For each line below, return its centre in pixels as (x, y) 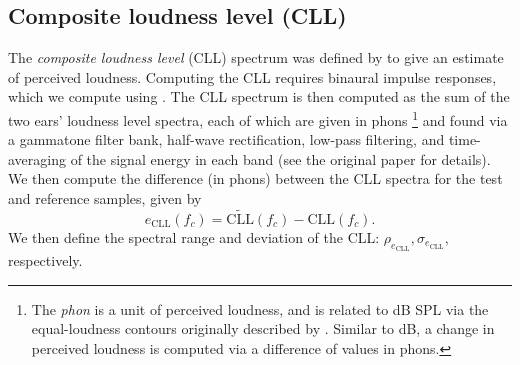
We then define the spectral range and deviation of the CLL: (194, 236)
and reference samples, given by (105, 198)
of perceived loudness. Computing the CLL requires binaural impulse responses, (252, 76)
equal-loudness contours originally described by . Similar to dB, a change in (263, 328)
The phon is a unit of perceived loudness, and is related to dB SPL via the (260, 308)
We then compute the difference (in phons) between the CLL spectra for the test (255, 178)
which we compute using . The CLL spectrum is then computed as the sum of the (259, 96)
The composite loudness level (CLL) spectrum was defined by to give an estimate (256, 57)
